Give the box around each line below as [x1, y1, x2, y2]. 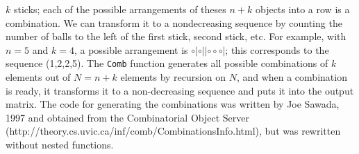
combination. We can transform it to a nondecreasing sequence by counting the [6, 15, 342, 30]
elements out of [6, 70, 71, 84]
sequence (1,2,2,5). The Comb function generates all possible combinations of [6, 56, 328, 70]
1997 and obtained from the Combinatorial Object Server [6, 110, 249, 124]
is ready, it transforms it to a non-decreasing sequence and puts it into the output [6, 83, 354, 97]
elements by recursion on [120, 70, 226, 84]
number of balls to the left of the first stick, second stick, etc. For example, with [6, 29, 347, 44]
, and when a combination [236, 70, 347, 84]
